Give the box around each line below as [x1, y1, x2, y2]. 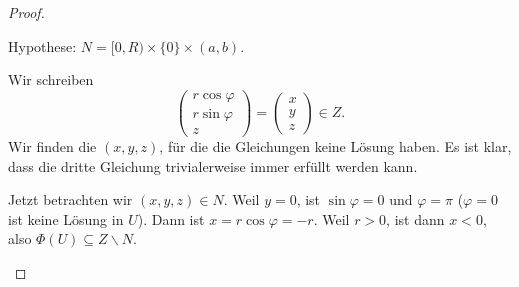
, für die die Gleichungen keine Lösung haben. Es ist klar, [159, 135, 512, 156]
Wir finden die [8, 135, 97, 156]
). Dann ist [137, 208, 205, 229]
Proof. [8, 2, 45, 22]
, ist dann [386, 208, 445, 229]
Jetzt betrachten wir [8, 189, 133, 210]
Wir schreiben [8, 69, 94, 90]
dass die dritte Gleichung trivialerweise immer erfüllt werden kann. [8, 155, 418, 176]
